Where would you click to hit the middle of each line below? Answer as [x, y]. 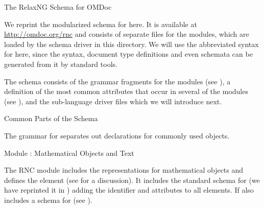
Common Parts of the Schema [51, 118]
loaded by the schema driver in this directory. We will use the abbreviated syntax [131, 44]
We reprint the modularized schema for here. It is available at [101, 24]
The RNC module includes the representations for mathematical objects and [124, 170]
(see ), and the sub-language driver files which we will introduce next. [113, 101]
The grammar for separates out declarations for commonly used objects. [117, 135]
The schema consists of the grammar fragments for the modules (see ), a [117, 81]
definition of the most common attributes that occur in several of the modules [126, 91]
